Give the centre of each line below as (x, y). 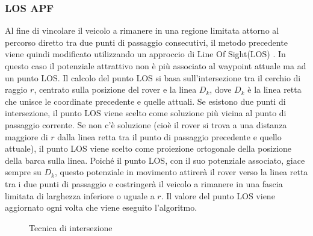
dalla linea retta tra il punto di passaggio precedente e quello (169, 136)
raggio (16, 89)
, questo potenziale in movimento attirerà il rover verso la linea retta (181, 172)
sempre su (23, 172)
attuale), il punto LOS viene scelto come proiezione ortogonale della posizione (148, 148)
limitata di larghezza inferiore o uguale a (80, 195)
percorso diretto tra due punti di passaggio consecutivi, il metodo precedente (146, 42)
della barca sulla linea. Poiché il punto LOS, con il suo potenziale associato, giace (155, 160)
